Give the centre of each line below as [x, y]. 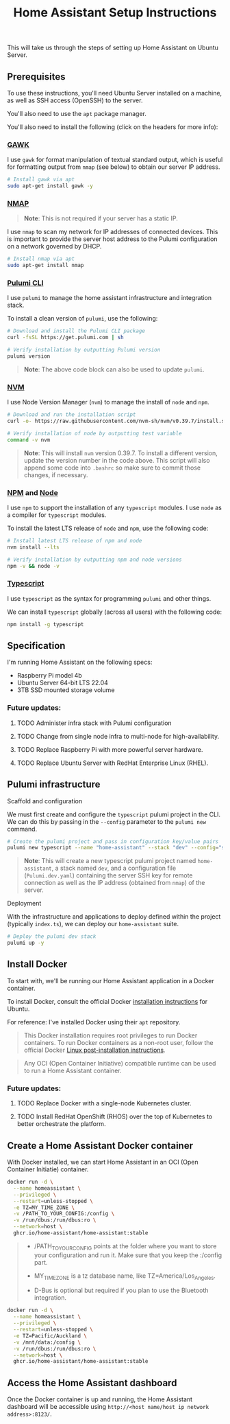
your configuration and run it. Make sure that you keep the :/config [128, 1255]
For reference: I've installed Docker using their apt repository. [94, 1022]
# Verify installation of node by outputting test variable [95, 433]
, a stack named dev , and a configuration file [114, 868]
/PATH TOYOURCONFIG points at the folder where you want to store [125, 1247]
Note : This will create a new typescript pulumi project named [110, 861]
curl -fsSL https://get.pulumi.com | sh [66, 338]
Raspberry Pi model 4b [49, 676]
